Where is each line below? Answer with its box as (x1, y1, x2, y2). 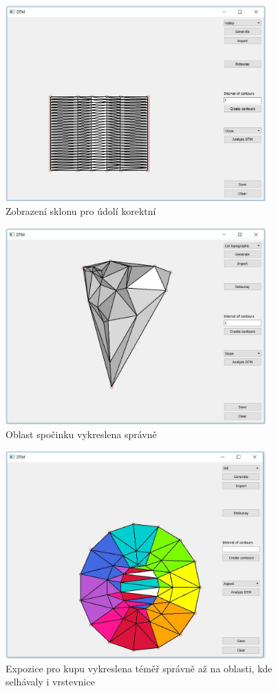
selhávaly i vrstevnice (6, 674, 95, 689)
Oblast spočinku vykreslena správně (6, 426, 157, 441)
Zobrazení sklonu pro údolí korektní (6, 203, 156, 218)
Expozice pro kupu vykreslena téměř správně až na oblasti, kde (6, 661, 272, 675)
